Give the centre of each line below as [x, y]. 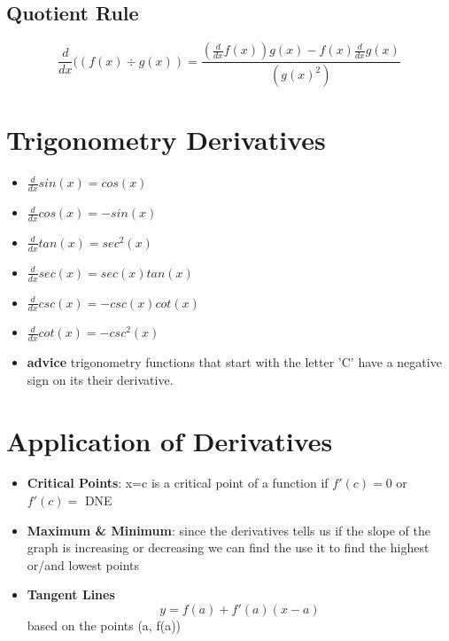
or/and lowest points [83, 564]
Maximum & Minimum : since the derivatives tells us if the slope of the [228, 530]
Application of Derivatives [170, 440]
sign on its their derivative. [100, 379]
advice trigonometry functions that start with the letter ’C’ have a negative [234, 362]
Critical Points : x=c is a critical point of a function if [178, 483]
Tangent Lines [71, 594]
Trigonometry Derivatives [166, 140]
